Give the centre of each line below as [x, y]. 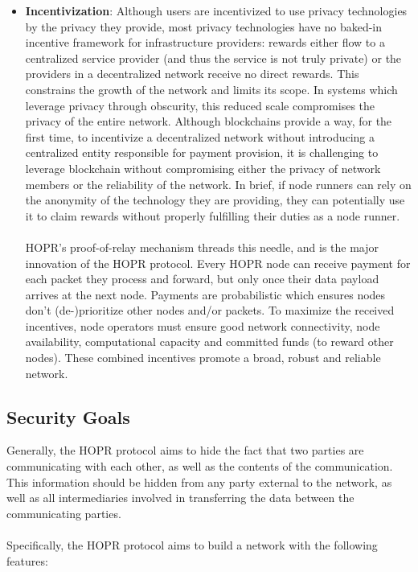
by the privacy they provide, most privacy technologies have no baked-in [204, 26]
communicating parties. [64, 513]
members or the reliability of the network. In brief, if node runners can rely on [218, 184]
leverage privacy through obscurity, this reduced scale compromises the [200, 105]
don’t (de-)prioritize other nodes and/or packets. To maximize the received [210, 310]
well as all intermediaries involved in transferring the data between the [180, 498]
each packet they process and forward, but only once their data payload [202, 279]
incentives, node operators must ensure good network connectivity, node [203, 325]
